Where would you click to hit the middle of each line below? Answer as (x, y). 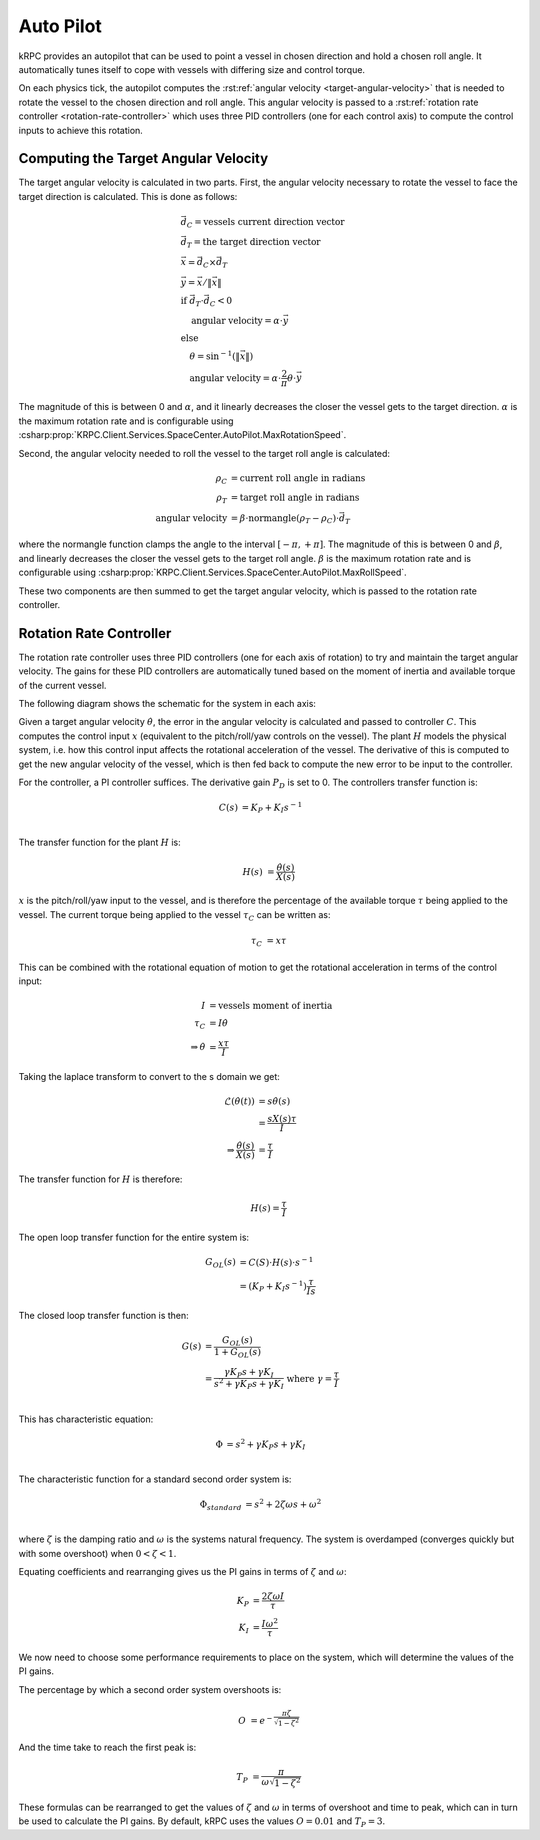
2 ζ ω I (273, 1596)
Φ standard (220, 1505)
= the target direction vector (257, 242)
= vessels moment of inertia (270, 1006)
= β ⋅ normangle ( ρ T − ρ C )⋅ (285, 519)
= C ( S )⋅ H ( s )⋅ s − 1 (276, 1261)
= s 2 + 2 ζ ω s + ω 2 (283, 1503)
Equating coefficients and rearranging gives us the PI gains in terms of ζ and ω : (182, 1572)
